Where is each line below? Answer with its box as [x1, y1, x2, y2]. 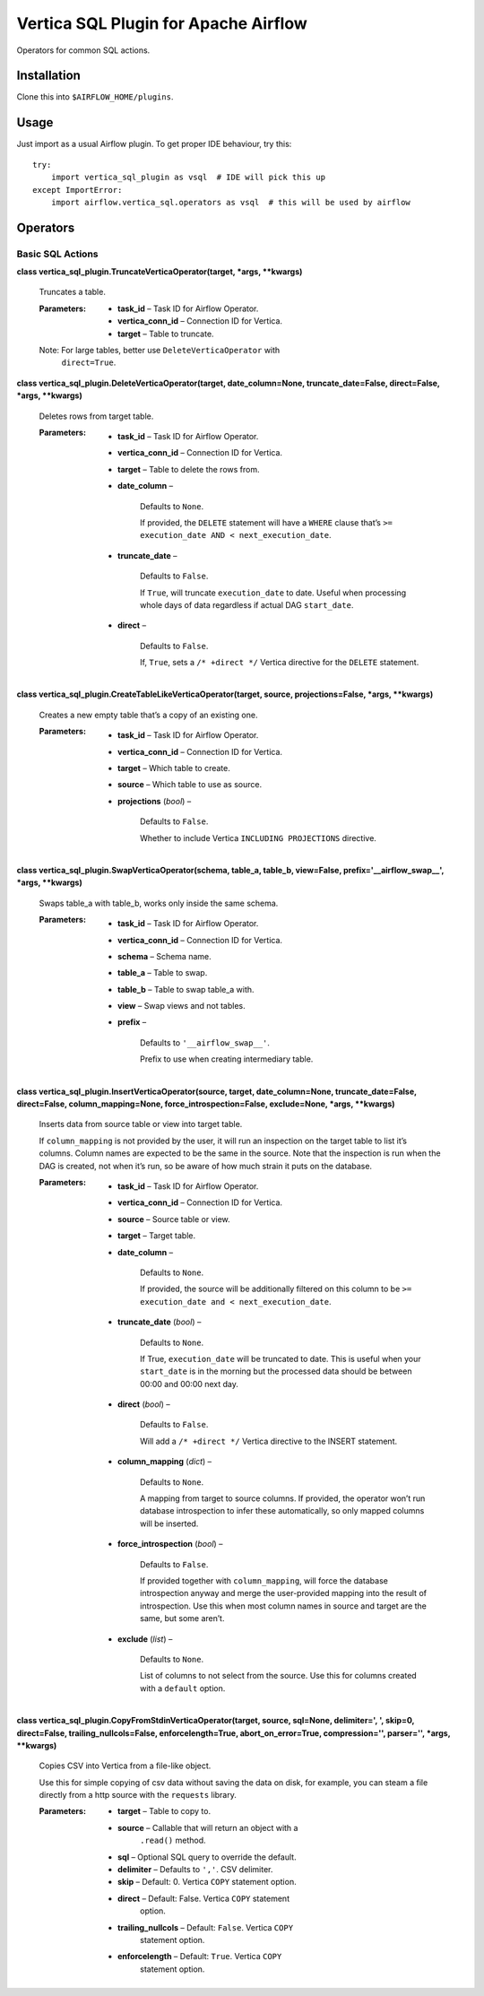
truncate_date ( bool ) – [117, 1316, 202, 1327]
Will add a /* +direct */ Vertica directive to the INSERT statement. [140, 1436, 398, 1446]
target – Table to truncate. [117, 328, 214, 339]
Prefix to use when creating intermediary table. [140, 1054, 314, 1064]
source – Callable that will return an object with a [117, 1822, 298, 1833]
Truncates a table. [39, 287, 107, 298]
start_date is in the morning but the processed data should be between [140, 1366, 412, 1376]
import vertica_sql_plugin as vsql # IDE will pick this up [50, 172, 326, 183]
